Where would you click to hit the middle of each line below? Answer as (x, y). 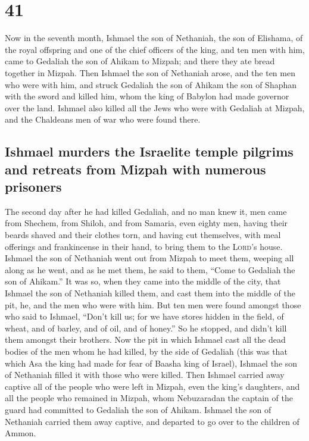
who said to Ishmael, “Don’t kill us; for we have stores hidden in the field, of (144, 316)
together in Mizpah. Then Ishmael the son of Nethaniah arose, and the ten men (150, 72)
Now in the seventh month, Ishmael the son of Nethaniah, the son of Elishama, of (154, 38)
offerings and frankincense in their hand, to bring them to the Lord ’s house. (144, 246)
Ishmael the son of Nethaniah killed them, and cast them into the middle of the (150, 293)
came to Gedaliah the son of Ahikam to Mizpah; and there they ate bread (140, 61)
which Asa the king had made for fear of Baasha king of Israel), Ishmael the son (151, 363)
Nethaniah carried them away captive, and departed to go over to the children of (152, 421)
